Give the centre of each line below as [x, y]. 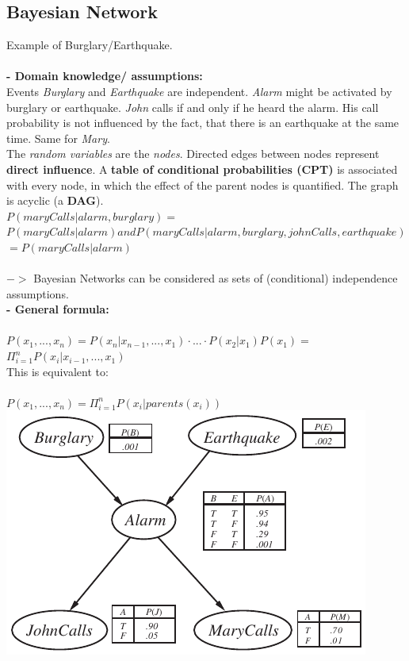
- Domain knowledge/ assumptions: [105, 76]
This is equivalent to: [57, 371]
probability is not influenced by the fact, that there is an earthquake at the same [203, 123]
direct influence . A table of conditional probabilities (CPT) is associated [202, 169]
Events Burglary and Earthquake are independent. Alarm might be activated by [199, 91]
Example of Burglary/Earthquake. [90, 45]
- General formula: [58, 309]
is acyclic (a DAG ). [55, 200]
